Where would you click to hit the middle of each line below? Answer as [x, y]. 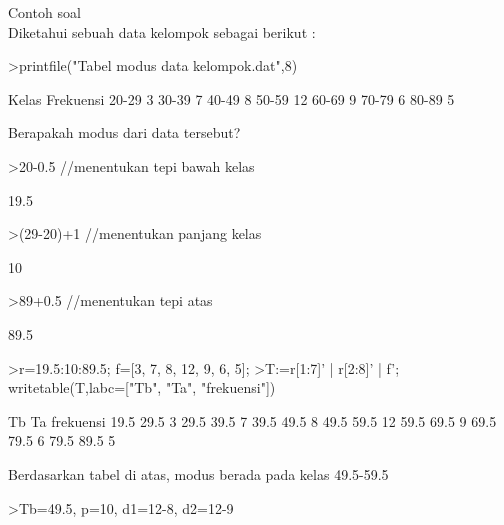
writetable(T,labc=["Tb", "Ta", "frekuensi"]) [142, 387]
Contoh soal [44, 12]
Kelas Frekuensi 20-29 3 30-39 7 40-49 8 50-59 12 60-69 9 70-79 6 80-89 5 [231, 98]
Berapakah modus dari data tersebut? [124, 132]
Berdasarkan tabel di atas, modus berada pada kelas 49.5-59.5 [198, 473]
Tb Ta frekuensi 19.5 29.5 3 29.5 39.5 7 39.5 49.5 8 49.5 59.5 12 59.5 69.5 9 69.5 [252, 420]
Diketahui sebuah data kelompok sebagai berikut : [162, 31]
